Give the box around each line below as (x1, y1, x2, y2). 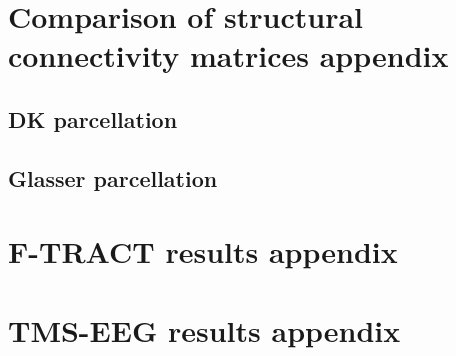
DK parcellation (8, 103, 178, 134)
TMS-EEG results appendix (8, 309, 401, 350)
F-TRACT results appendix (8, 231, 398, 272)
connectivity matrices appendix (8, 35, 449, 76)
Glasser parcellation (8, 162, 218, 193)
